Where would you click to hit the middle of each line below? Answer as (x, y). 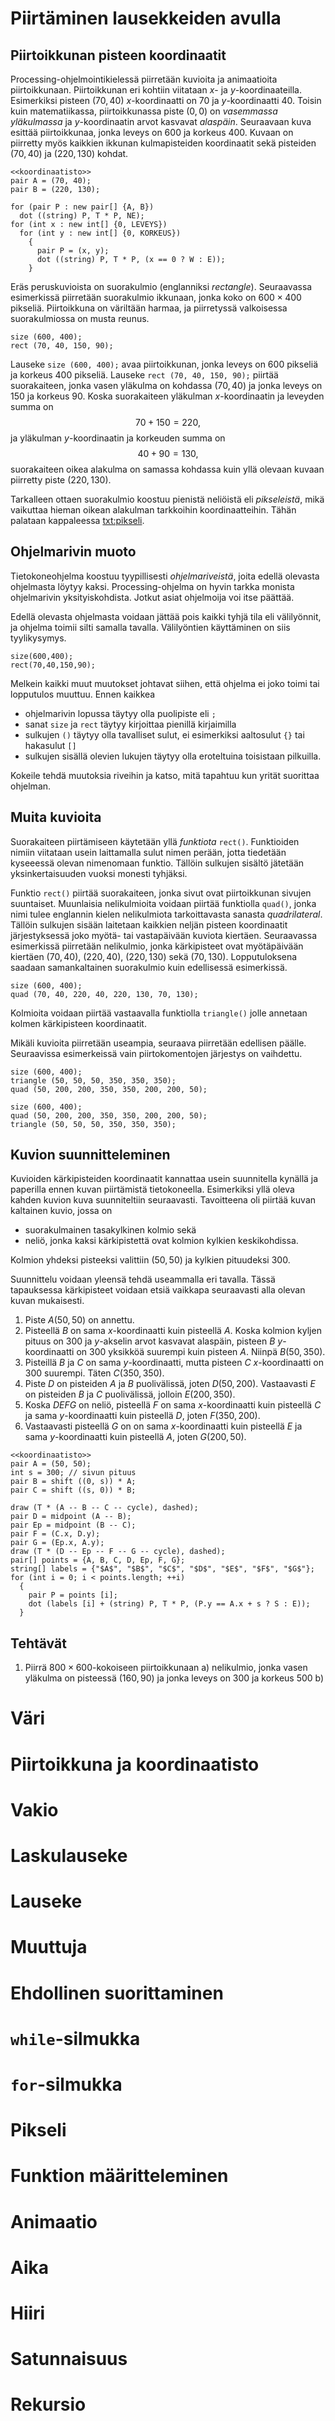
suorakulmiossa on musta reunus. (80, 318)
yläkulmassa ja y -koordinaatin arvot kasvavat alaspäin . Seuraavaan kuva (161, 121)
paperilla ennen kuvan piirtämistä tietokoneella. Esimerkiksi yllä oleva (152, 1189)
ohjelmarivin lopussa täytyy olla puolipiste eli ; (120, 713)
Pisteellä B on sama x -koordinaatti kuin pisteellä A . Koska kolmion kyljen (173, 1331)
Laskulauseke (69, 1856)
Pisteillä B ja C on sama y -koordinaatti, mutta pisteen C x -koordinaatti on (174, 1363)
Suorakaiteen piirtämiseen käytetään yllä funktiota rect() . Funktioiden (155, 841)
